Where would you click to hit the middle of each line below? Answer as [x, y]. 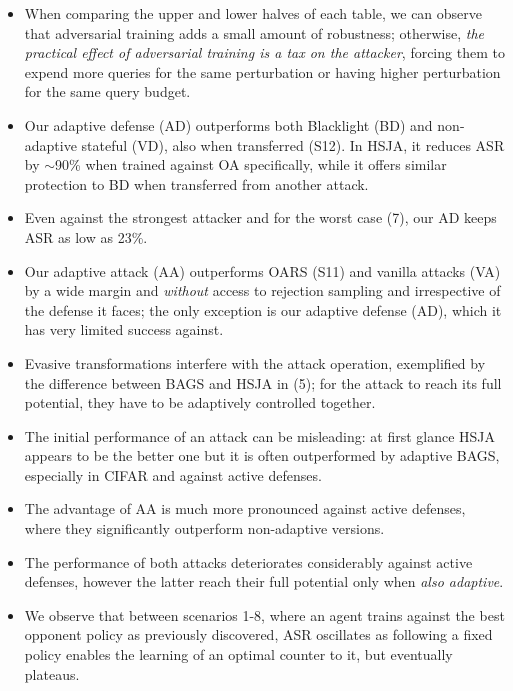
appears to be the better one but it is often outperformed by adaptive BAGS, [262, 455]
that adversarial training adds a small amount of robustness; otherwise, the [254, 32]
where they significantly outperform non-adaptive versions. [204, 528]
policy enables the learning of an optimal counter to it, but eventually [238, 654]
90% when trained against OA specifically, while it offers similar [251, 164]
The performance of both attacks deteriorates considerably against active [248, 561]
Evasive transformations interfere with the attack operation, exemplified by [255, 362]
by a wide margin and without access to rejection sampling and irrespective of [262, 290]
